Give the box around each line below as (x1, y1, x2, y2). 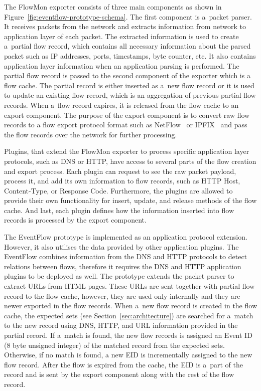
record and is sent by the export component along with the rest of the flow (4, 369, 234, 379)
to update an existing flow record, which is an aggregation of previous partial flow (4, 90, 256, 100)
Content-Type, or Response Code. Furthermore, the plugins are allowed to (4, 185, 233, 195)
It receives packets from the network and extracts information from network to (4, 21, 246, 32)
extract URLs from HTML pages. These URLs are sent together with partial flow (4, 281, 255, 291)
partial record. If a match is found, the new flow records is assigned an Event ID (4, 330, 252, 340)
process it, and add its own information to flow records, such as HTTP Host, (4, 175, 240, 186)
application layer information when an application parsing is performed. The (4, 60, 239, 71)
